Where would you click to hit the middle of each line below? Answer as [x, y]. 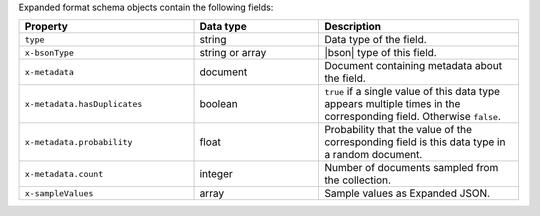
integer [216, 174]
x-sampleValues [59, 193]
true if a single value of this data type [412, 92]
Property [46, 27]
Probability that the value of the [398, 130]
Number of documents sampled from [411, 168]
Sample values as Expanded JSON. [407, 193]
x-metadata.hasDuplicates [83, 103]
